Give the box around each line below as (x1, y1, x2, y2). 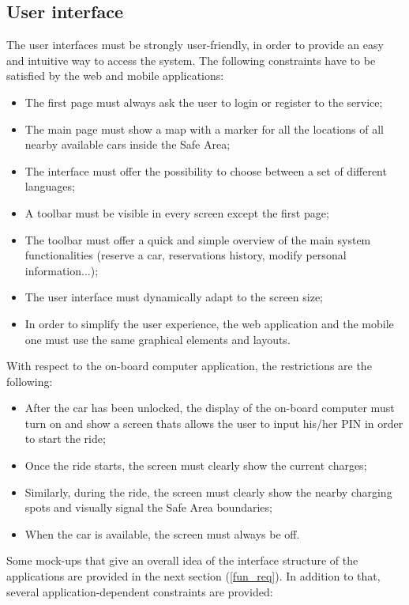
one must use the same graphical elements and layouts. (24, 331, 291, 347)
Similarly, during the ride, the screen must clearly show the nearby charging (24, 483, 392, 500)
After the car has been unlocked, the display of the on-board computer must (24, 399, 395, 416)
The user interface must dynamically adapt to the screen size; (24, 289, 324, 305)
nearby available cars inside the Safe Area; (24, 136, 231, 153)
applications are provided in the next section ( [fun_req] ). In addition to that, (6, 568, 381, 584)
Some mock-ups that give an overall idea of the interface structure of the (6, 552, 358, 569)
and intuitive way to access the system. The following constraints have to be (6, 51, 376, 68)
